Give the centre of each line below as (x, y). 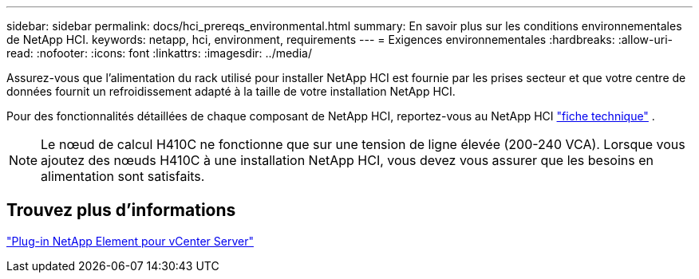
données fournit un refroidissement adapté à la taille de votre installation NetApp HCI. (231, 91)
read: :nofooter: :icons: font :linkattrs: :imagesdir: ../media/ (159, 53)
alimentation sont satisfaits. (123, 176)
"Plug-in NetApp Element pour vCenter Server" (130, 241)
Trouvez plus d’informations (121, 210)
